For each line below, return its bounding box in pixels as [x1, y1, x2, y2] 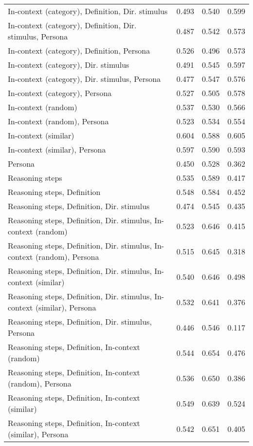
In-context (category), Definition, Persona [8, 45, 150, 56]
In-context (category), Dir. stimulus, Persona [8, 73, 161, 84]
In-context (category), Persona [8, 87, 112, 98]
